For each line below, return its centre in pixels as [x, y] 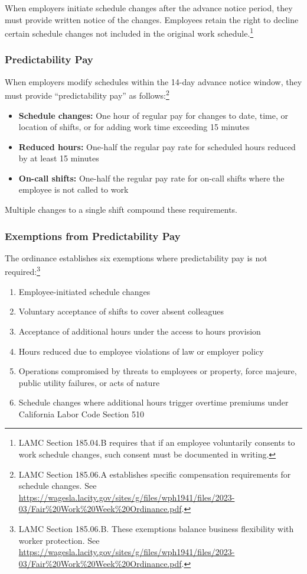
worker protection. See [59, 540]
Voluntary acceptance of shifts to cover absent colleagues [121, 311]
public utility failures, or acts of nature [89, 382]
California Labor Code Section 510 [81, 414]
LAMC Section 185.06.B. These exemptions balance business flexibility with [156, 529]
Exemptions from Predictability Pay [93, 236]
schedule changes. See [58, 486]
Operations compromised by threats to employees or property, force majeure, [158, 371]
